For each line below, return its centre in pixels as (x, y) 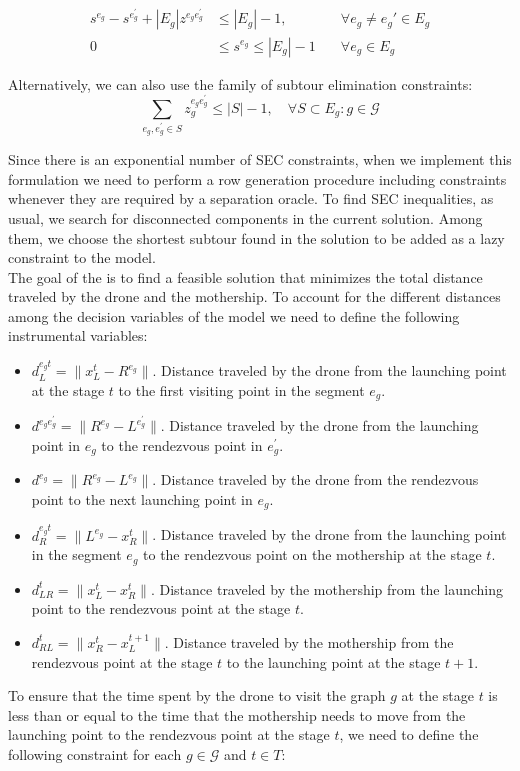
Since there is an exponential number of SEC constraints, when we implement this (260, 159)
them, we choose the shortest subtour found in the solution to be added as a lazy (256, 237)
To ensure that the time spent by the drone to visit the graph (197, 695)
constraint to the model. (82, 257)
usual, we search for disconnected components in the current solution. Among (245, 217)
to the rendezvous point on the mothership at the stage (312, 554)
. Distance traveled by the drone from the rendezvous (315, 479)
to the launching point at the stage (333, 661)
